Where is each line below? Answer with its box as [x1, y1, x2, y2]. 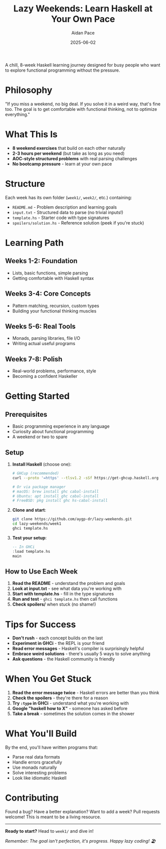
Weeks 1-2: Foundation [5, 257, 78, 265]
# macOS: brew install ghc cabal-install [12, 489, 99, 494]
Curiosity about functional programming [12, 429, 94, 435]
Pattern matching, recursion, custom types [12, 303, 100, 309]
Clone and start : [12, 507, 46, 513]
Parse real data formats [12, 754, 60, 760]
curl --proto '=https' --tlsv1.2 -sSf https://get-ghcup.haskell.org [12, 475, 159, 480]
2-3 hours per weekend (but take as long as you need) [12, 150, 125, 156]
